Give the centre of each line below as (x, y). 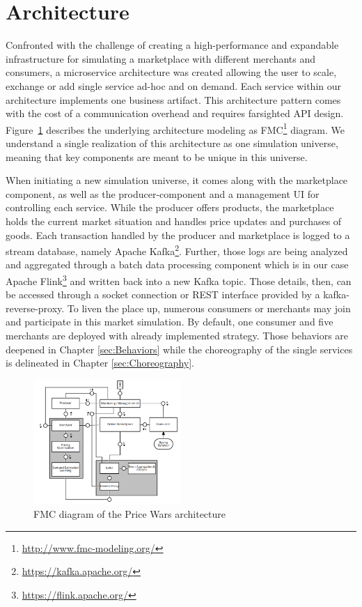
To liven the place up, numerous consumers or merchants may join (209, 308)
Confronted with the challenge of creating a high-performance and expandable (172, 45)
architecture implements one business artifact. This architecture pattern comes (173, 99)
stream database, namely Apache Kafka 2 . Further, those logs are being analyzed (177, 250)
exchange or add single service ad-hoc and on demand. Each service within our (174, 85)
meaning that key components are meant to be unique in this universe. (157, 156)
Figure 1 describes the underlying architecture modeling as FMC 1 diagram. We (175, 128)
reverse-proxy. (35, 308)
